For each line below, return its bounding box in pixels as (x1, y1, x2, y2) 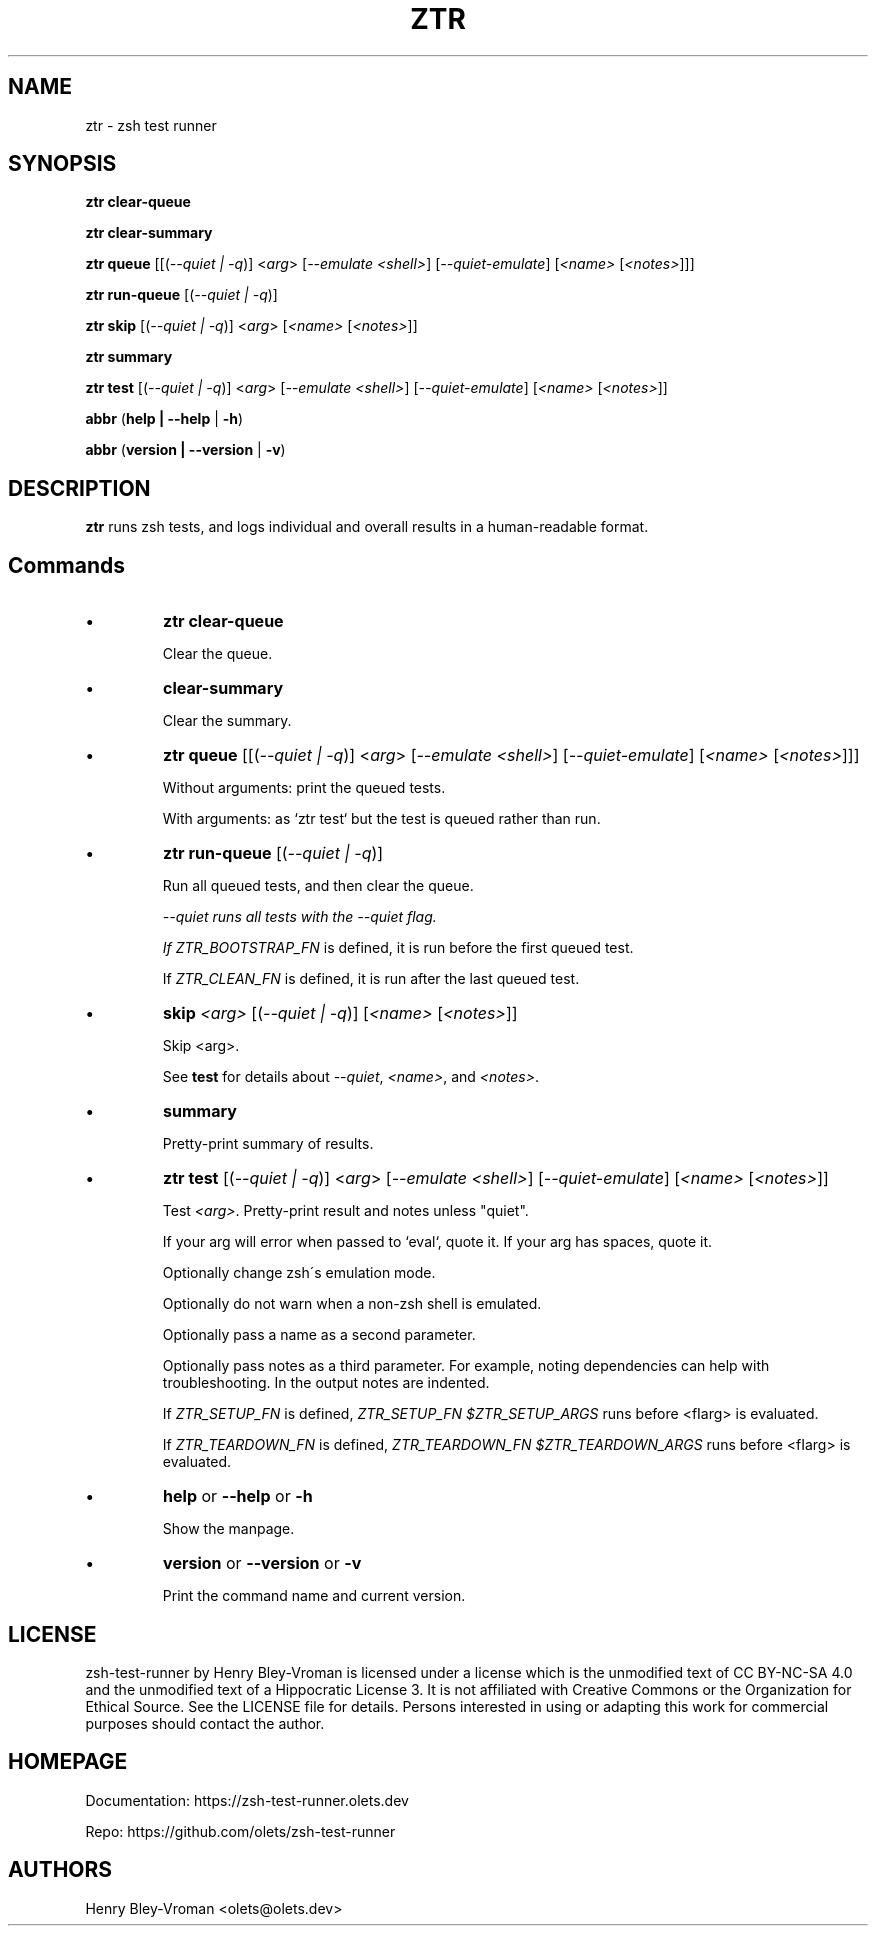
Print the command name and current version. (162, 1587, 466, 1605)
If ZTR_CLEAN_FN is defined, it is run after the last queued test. (162, 970, 580, 988)
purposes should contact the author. (85, 1714, 325, 1732)
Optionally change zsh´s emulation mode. (162, 1264, 436, 1282)
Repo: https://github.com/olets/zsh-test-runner (85, 1822, 396, 1840)
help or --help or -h (163, 1486, 313, 1507)
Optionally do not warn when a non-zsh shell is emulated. (162, 1295, 542, 1313)
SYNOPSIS (8, 151, 117, 177)
